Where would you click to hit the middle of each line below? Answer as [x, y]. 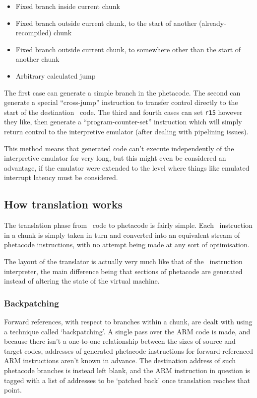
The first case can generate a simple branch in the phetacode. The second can [122, 92]
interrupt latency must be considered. [61, 177]
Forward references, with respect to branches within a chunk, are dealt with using [128, 321]
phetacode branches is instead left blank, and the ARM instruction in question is [127, 370]
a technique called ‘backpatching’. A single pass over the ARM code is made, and [127, 331]
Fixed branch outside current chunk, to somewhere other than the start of [128, 49]
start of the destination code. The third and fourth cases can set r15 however [123, 112]
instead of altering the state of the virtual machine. [82, 281]
